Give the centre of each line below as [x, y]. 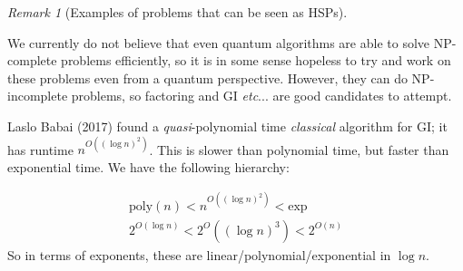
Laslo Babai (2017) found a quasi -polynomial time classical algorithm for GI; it [227, 126]
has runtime [40, 149]
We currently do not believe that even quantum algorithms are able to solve [219, 42]
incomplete [38, 96]
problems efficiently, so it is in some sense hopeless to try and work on [256, 60]
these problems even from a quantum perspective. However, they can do [207, 77]
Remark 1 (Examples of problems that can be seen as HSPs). [177, 12]
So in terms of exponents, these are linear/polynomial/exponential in [199, 254]
